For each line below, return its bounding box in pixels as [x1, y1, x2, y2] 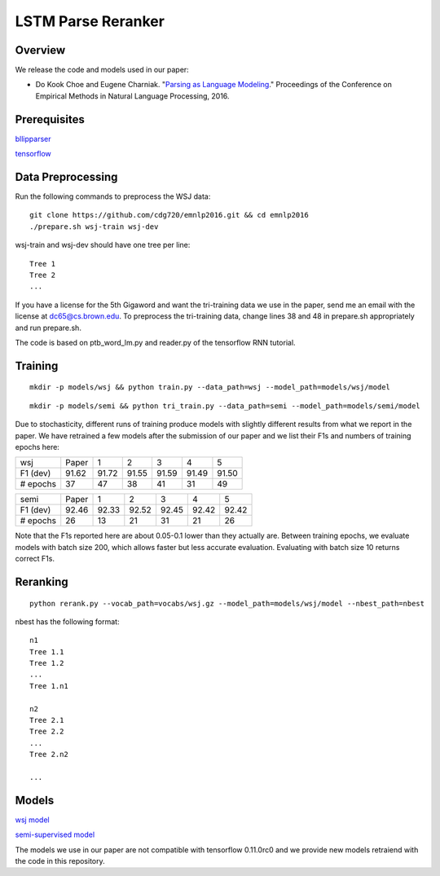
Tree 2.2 [29, 727, 64, 737]
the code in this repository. [15, 856, 105, 866]
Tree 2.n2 [29, 750, 68, 759]
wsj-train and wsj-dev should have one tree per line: [15, 240, 191, 250]
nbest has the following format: [15, 616, 120, 627]
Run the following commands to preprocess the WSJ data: [15, 191, 211, 201]
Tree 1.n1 [29, 681, 68, 690]
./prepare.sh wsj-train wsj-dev [29, 222, 159, 231]
